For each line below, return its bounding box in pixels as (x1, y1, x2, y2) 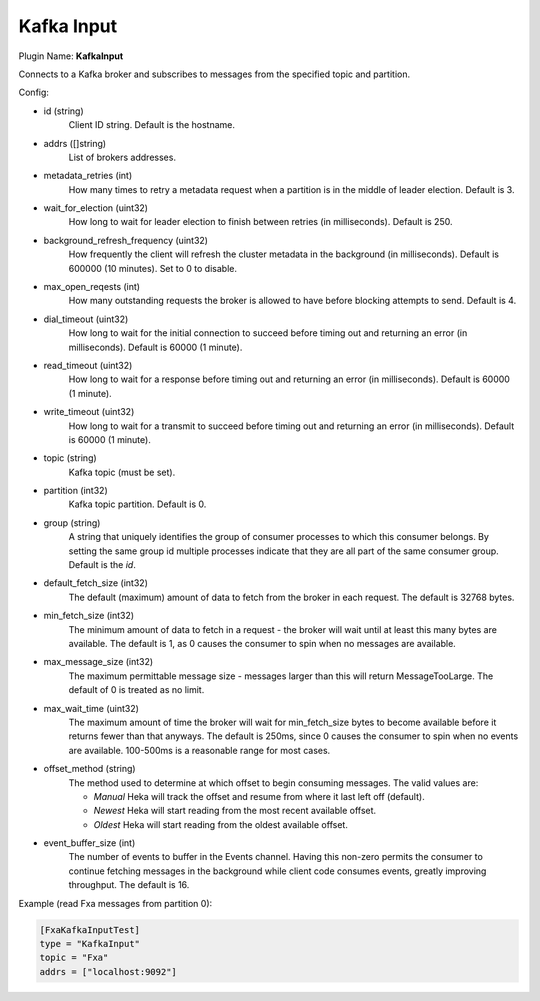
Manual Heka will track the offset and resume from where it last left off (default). (93, 790, 425, 802)
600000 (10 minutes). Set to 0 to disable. (68, 262, 237, 274)
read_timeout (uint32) (43, 359, 133, 371)
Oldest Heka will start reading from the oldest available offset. (93, 818, 349, 830)
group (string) (43, 516, 101, 529)
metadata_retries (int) (43, 170, 133, 182)
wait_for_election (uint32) (43, 202, 149, 214)
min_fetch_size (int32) (43, 610, 135, 622)
